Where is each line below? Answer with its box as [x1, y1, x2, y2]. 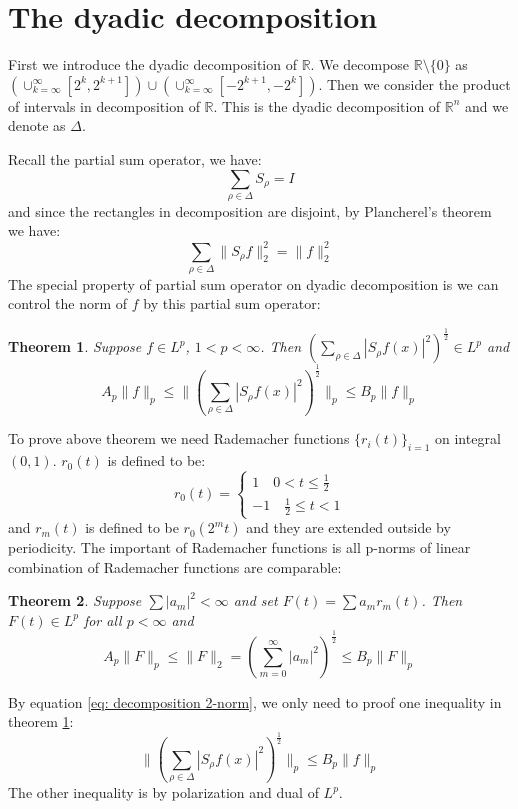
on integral [435, 428, 501, 449]
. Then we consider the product [318, 73, 511, 94]
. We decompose [310, 54, 410, 75]
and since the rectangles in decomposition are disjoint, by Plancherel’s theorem [8, 200, 492, 221]
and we [465, 95, 509, 116]
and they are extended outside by [246, 517, 451, 538]
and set [233, 590, 278, 611]
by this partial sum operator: [143, 293, 321, 314]
